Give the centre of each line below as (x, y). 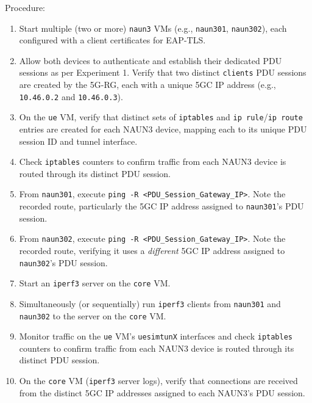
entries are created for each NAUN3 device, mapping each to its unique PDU (163, 129)
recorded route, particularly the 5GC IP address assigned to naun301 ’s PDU (161, 206)
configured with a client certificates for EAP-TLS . (112, 40)
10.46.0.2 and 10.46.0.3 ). (71, 96)
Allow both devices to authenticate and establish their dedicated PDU (151, 60)
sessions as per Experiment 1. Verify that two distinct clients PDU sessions (163, 72)
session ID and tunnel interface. (78, 141)
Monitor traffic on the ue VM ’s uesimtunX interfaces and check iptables (156, 336)
